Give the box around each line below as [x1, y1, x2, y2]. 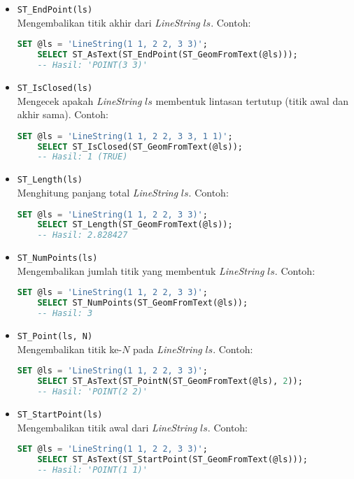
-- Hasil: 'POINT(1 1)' [37, 464, 148, 475]
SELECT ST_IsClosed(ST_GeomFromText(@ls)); [37, 141, 243, 152]
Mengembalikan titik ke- [17, 341, 122, 356]
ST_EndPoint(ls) [17, 5, 93, 15]
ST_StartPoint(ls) [17, 409, 103, 420]
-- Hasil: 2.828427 [37, 230, 128, 241]
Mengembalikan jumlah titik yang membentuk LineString [17, 263, 264, 278]
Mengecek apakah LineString [17, 93, 142, 108]
